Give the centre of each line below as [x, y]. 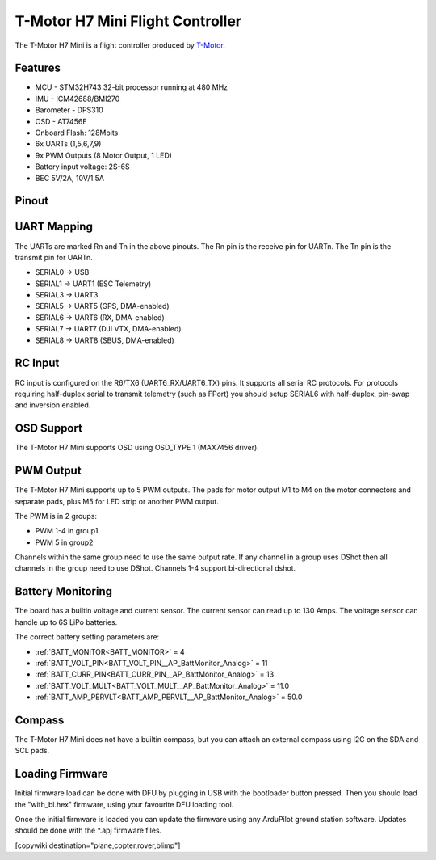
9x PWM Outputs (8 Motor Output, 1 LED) [104, 155]
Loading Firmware [61, 774]
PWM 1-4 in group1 [67, 531]
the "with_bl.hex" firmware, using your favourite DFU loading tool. [124, 804]
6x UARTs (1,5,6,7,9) [68, 144]
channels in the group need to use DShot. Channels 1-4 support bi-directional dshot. [155, 568]
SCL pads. [32, 751]
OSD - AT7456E [61, 121]
